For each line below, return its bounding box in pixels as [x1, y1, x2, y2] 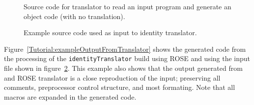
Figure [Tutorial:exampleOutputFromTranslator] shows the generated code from [4, 43, 246, 54]
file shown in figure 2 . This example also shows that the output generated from [4, 63, 243, 73]
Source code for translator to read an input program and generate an [24, 1, 231, 11]
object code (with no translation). [24, 11, 125, 21]
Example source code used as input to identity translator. [24, 27, 197, 38]
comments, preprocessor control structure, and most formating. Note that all [4, 82, 235, 92]
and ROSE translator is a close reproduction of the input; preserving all [4, 72, 221, 83]
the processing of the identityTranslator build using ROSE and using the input [4, 53, 251, 63]
